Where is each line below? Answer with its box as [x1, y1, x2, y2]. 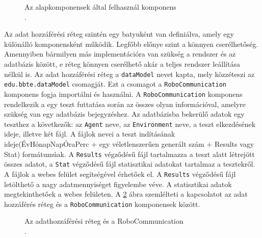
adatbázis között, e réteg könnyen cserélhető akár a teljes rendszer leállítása [4, 58, 240, 69]
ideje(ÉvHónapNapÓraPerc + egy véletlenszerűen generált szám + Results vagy [4, 138, 254, 149]
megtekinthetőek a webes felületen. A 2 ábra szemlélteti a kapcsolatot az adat [4, 189, 248, 199]
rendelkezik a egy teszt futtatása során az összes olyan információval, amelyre [4, 98, 246, 109]
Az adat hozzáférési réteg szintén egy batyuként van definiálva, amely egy [4, 29, 234, 39]
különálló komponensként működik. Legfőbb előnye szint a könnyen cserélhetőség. [4, 38, 258, 49]
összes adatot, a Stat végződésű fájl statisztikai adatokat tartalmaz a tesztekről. [4, 158, 255, 169]
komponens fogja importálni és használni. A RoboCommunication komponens [4, 88, 243, 99]
